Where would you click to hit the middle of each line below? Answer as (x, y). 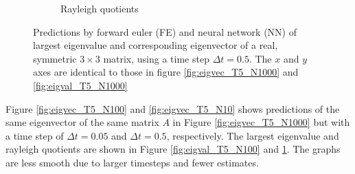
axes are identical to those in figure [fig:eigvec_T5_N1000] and (166, 72)
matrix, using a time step (156, 58)
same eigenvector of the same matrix (82, 122)
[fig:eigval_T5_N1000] (80, 85)
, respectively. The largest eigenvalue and (253, 135)
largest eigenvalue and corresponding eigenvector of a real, (156, 45)
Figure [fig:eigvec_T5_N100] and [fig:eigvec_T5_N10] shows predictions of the (173, 108)
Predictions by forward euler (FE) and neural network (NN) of (165, 31)
